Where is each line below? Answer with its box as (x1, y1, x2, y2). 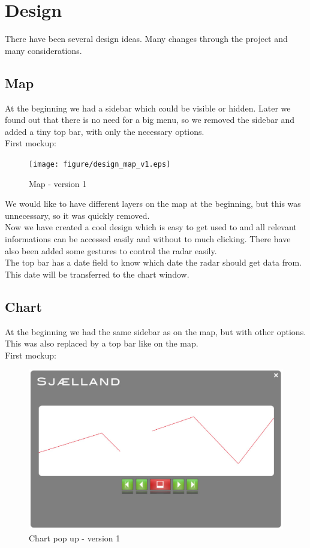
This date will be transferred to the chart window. (5, 267, 189, 280)
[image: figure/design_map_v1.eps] (29, 159, 171, 168)
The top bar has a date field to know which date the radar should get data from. (5, 256, 302, 269)
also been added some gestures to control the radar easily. (5, 244, 217, 257)
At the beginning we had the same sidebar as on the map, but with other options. (5, 325, 306, 338)
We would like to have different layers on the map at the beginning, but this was (5, 197, 301, 210)
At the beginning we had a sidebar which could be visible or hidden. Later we (5, 101, 291, 114)
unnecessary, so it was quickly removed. (5, 209, 150, 221)
